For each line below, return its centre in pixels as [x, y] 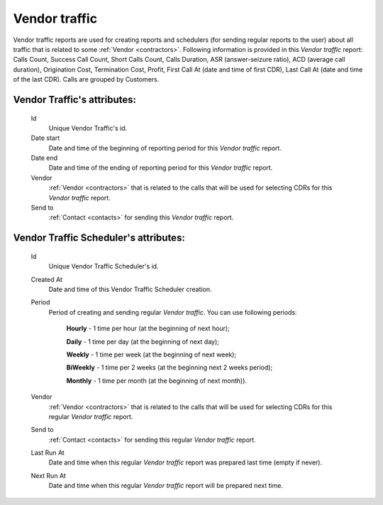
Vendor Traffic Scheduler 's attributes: [99, 238]
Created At [47, 279]
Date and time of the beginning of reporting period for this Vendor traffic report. [165, 148]
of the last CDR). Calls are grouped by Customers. [86, 80]
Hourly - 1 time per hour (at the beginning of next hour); [148, 328]
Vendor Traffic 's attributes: [75, 99]
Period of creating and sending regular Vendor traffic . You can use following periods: [173, 312]
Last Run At [48, 453]
